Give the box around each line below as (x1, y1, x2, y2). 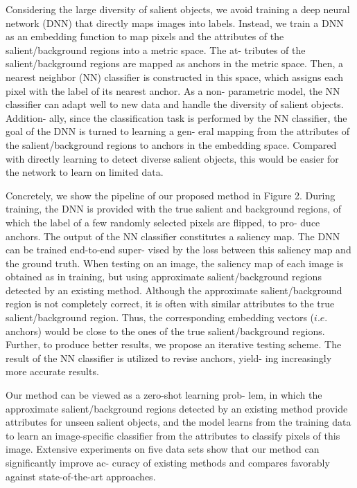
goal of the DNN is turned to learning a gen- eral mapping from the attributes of (6, 124, 350, 138)
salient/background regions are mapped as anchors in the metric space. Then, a (6, 56, 344, 71)
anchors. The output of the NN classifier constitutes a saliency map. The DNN (6, 228, 340, 243)
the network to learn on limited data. (6, 165, 164, 179)
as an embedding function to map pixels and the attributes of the (6, 29, 284, 44)
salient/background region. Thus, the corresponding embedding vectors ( (6, 310, 315, 325)
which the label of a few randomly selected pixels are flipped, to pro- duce (6, 215, 320, 229)
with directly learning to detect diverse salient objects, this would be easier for (6, 151, 339, 165)
